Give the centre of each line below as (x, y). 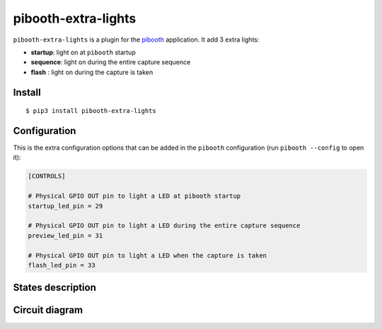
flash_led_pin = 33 (62, 265)
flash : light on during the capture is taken (92, 72)
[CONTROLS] (47, 176)
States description (55, 288)
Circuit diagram (48, 310)
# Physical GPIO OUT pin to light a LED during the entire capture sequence (164, 226)
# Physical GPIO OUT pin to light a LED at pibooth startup (134, 196)
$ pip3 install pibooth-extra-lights (91, 111)
